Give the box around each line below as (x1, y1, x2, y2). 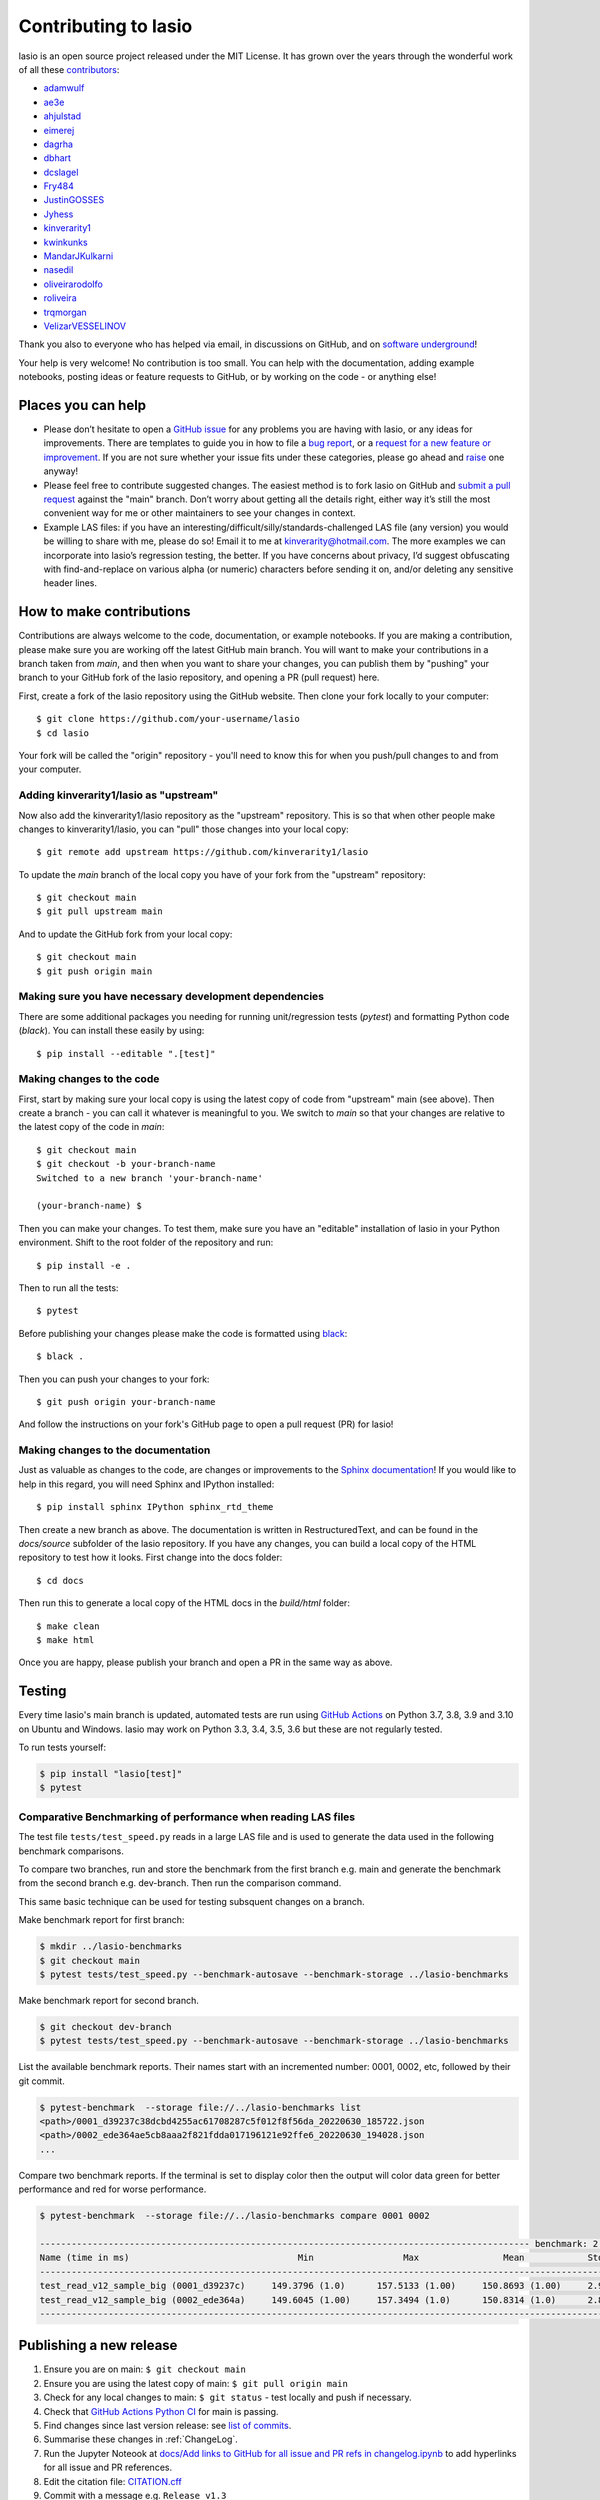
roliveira (43, 292, 77, 304)
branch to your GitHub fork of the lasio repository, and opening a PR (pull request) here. (18, 671, 380, 684)
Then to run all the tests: (18, 1282, 119, 1294)
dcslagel (43, 166, 79, 178)
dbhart (43, 152, 72, 164)
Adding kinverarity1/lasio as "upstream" (18, 788, 219, 802)
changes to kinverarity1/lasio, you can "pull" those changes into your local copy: (18, 823, 349, 835)
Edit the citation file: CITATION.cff (43, 2475, 182, 2487)
